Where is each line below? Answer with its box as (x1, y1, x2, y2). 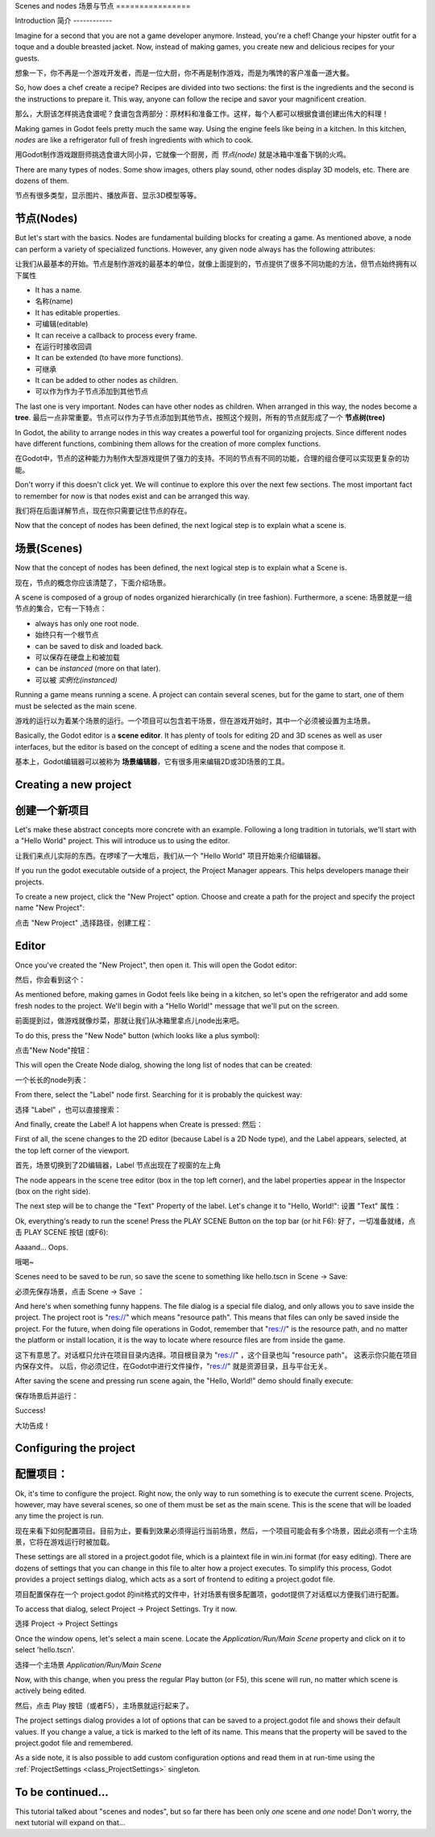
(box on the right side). (14, 1186, 91, 1196)
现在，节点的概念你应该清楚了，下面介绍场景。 (14, 577, 171, 588)
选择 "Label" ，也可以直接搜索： (14, 1104, 122, 1114)
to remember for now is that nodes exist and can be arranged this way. (14, 491, 250, 501)
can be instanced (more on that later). (35, 663, 161, 673)
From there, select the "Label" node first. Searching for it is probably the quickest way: (14, 1090, 302, 1099)
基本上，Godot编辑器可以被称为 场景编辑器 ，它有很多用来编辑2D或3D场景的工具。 (14, 757, 289, 767)
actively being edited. (14, 1685, 87, 1696)
